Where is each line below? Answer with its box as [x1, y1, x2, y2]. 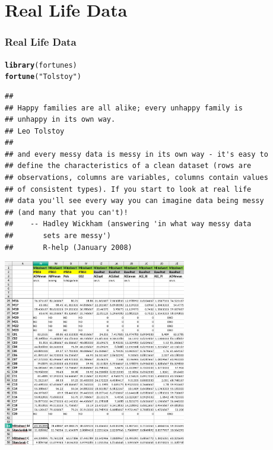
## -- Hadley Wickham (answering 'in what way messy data [5, 220, 252, 229]
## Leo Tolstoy [5, 126, 65, 135]
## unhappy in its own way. [5, 115, 116, 124]
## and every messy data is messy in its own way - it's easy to [5, 150, 268, 159]
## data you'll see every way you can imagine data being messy [5, 197, 264, 205]
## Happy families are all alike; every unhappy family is [5, 103, 243, 112]
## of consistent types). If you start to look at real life [5, 185, 252, 194]
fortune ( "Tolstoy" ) [5, 72, 81, 81]
